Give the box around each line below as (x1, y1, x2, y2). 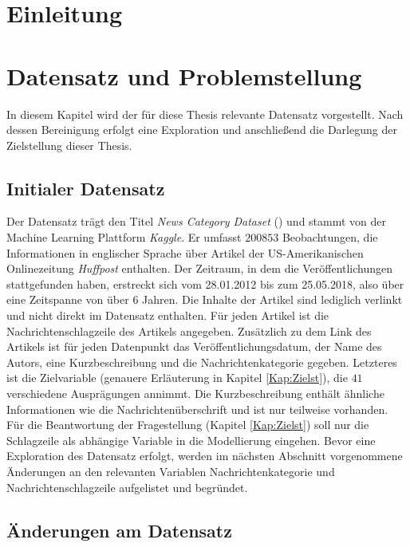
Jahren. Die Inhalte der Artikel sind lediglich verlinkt (142, 291, 403, 308)
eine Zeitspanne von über (6, 291, 129, 308)
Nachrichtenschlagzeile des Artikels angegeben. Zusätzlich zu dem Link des (6, 322, 372, 339)
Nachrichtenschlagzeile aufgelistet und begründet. (6, 478, 248, 495)
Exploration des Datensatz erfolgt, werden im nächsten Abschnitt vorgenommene (6, 447, 403, 464)
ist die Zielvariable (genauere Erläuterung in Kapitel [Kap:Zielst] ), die (6, 369, 348, 386)
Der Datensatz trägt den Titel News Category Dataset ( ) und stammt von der (6, 213, 387, 230)
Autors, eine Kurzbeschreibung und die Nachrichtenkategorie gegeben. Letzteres (6, 353, 397, 370)
